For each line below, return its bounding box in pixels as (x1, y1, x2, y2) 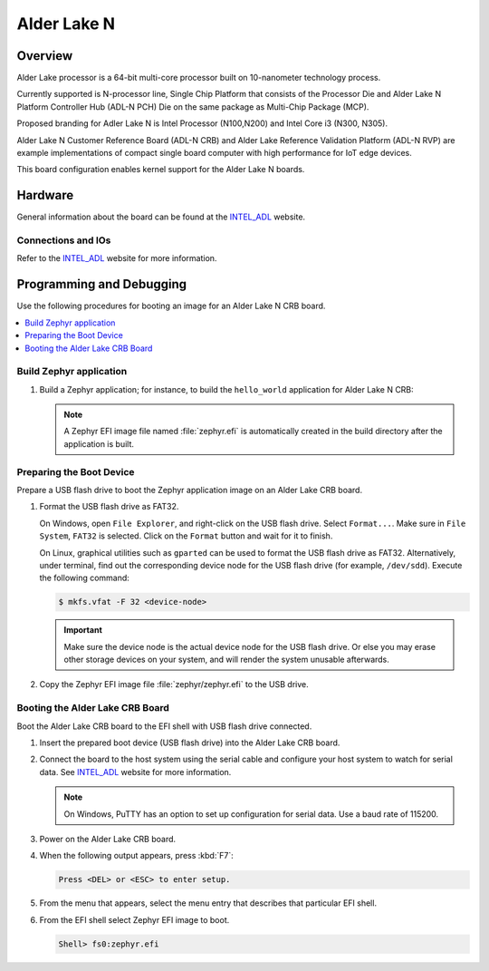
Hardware (16, 188, 74, 203)
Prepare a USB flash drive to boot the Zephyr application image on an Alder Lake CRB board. (16, 484, 362, 495)
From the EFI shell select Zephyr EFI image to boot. (39, 914, 230, 925)
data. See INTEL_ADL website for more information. (39, 766, 232, 777)
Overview (16, 48, 73, 63)
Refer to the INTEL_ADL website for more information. (16, 253, 217, 264)
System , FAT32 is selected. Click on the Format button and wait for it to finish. (39, 530, 333, 541)
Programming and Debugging (16, 277, 187, 292)
